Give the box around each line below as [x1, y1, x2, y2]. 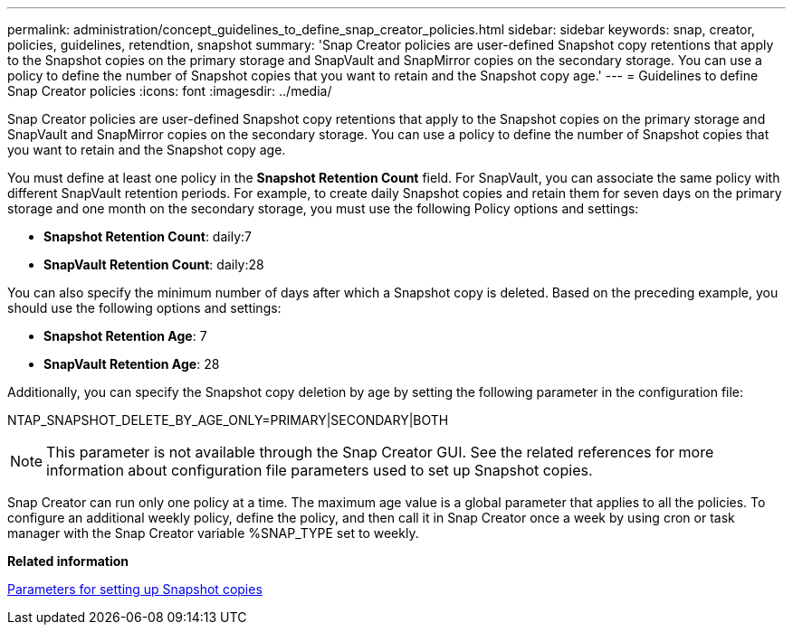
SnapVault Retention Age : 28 [43, 356, 220, 372]
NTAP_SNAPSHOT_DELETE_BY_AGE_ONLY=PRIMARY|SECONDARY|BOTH [7, 412, 449, 428]
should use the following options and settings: [7, 300, 282, 316]
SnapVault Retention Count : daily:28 [43, 257, 264, 272]
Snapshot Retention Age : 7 [43, 328, 207, 344]
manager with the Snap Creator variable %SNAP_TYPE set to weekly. [7, 525, 419, 541]
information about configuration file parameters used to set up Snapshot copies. [46, 461, 593, 479]
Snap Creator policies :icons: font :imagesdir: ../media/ [7, 83, 332, 99]
